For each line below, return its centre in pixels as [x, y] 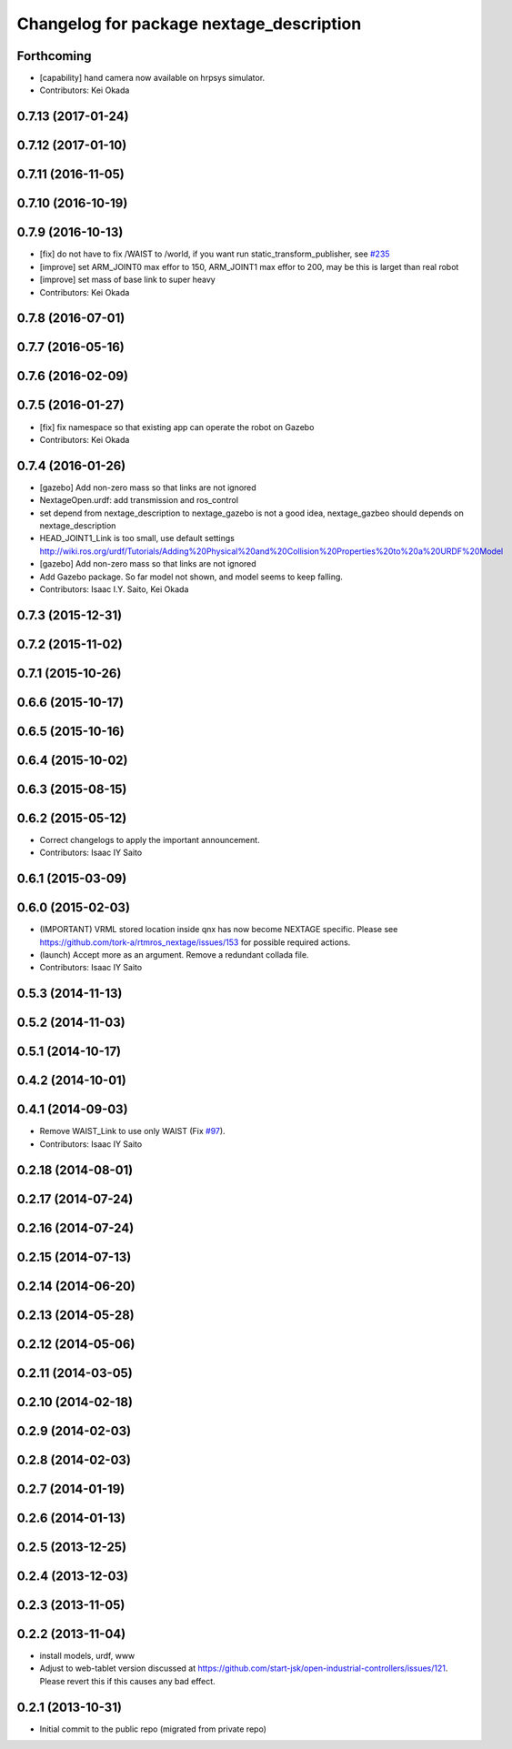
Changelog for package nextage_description [189, 24]
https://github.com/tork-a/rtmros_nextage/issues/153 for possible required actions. [195, 942]
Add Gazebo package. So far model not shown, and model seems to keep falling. [191, 577]
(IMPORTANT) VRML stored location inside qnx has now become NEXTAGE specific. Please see [219, 930]
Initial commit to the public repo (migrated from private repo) [153, 1729]
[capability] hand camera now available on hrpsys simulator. [152, 78]
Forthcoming [54, 56]
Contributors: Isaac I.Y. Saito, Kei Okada [114, 589]
